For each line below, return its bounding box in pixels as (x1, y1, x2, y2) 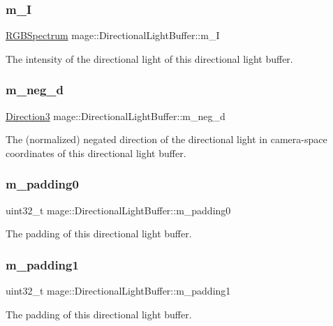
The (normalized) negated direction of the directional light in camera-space (6, 132, 327, 147)
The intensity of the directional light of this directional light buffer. (6, 51, 293, 66)
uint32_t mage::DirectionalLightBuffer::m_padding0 (6, 202, 231, 217)
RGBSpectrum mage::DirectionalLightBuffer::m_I (6, 28, 220, 43)
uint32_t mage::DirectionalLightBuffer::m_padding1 (6, 283, 231, 298)
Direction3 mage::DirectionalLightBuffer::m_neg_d (6, 108, 225, 123)
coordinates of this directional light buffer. (6, 145, 186, 160)
